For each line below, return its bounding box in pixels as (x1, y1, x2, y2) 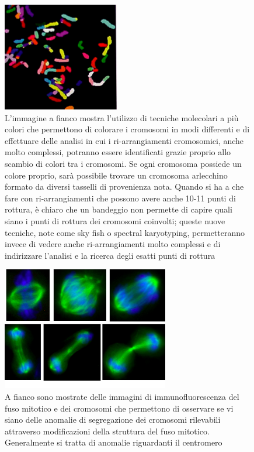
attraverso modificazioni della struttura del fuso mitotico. (5, 424, 210, 437)
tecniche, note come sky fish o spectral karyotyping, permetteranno (5, 226, 245, 238)
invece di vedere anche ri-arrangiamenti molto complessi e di (5, 238, 221, 250)
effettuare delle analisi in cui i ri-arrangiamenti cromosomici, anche (5, 134, 244, 146)
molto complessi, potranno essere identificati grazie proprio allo (5, 146, 231, 158)
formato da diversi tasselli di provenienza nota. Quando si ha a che (5, 180, 244, 193)
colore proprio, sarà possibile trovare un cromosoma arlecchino (5, 169, 228, 181)
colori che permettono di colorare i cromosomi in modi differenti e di (5, 123, 250, 135)
